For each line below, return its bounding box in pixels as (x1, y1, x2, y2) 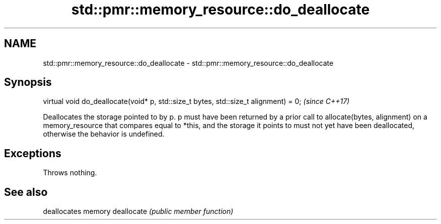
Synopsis (4, 76, 52, 89)
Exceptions (4, 147, 61, 160)
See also (4, 185, 48, 198)
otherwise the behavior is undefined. (43, 130, 165, 139)
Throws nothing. (43, 168, 97, 177)
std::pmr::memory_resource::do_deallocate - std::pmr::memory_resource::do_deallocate (43, 58, 334, 67)
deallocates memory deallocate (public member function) (43, 207, 234, 216)
